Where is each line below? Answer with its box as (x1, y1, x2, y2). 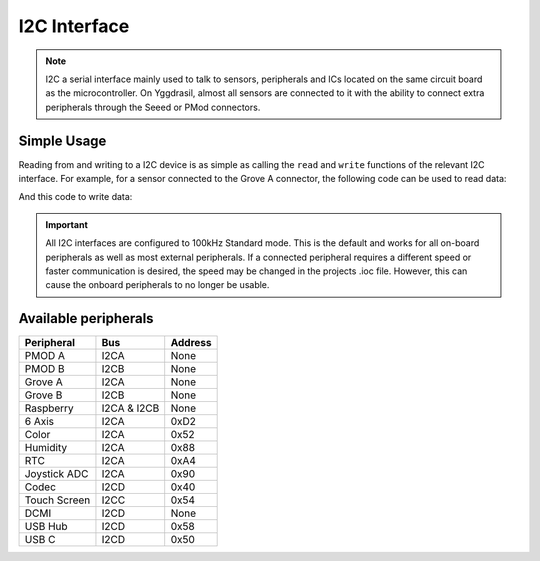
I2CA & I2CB (101, 401, 160, 415)
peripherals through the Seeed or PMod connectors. (45, 101, 261, 113)
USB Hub (24, 520, 69, 534)
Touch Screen (24, 493, 91, 507)
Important (45, 218, 89, 230)
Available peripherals (18, 310, 154, 327)
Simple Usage (18, 132, 107, 149)
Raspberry (24, 401, 74, 415)
